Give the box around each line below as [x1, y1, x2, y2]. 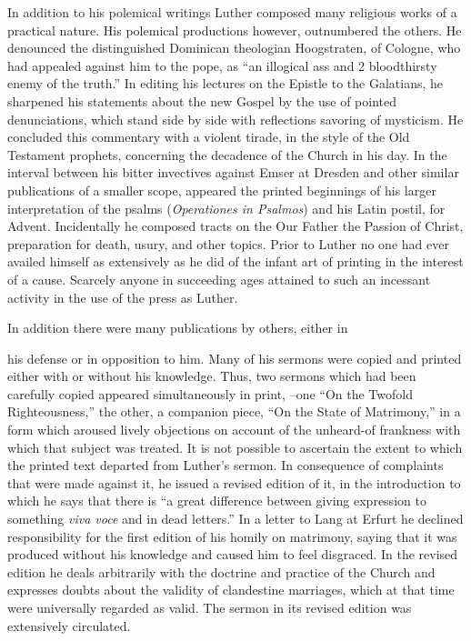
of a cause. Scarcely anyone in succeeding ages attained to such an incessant [7, 269, 431, 288]
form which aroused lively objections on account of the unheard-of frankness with [7, 420, 461, 439]
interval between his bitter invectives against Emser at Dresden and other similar [7, 163, 459, 182]
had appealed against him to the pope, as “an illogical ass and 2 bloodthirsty [7, 55, 437, 75]
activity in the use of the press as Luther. [7, 287, 238, 306]
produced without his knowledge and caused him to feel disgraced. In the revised [7, 545, 458, 564]
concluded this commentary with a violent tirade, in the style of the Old [7, 127, 410, 146]
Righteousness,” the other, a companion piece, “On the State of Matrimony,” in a [7, 402, 461, 421]
